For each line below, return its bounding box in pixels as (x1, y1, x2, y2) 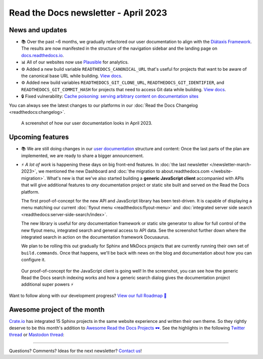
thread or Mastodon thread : (9, 332, 64, 338)
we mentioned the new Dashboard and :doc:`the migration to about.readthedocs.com (38, 168, 209, 174)
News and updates (9, 26, 67, 34)
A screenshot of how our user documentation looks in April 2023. (21, 120, 152, 126)
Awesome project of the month (9, 305, 105, 314)
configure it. (21, 257, 46, 263)
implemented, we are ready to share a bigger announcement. (21, 153, 144, 159)
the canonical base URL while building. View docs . (21, 73, 123, 79)
